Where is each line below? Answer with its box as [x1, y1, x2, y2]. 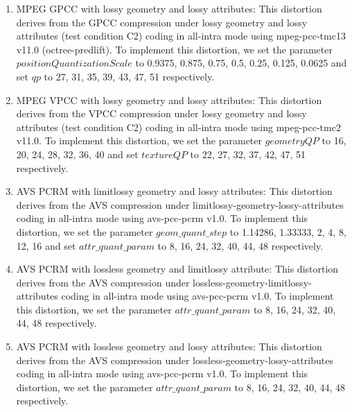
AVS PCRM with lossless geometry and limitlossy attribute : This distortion [16, 261, 339, 276]
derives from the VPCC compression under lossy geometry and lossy [16, 106, 307, 121]
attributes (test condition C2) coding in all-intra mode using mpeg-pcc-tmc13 [16, 28, 346, 43]
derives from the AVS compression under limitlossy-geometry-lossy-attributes [16, 197, 344, 212]
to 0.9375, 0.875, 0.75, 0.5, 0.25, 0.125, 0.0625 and [135, 55, 347, 70]
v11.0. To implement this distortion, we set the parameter [16, 133, 263, 148]
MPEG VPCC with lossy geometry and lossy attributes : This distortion [16, 92, 322, 107]
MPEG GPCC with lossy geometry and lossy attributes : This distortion [16, 1, 322, 15]
